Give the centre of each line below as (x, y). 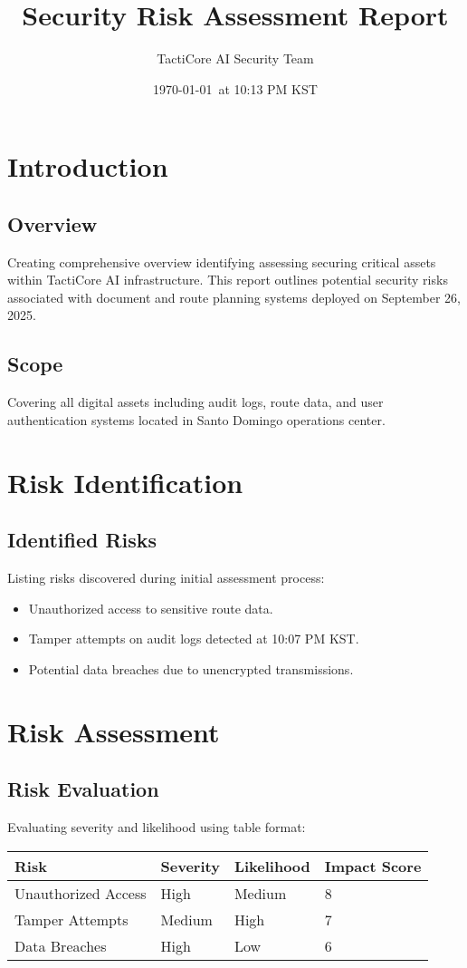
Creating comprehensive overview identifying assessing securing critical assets (222, 261)
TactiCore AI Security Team (235, 58)
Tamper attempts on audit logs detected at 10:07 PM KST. (194, 639)
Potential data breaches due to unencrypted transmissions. (191, 668)
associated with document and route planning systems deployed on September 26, (234, 297)
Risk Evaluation (83, 789)
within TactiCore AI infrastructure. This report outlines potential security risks (228, 280)
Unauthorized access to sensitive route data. (151, 608)
